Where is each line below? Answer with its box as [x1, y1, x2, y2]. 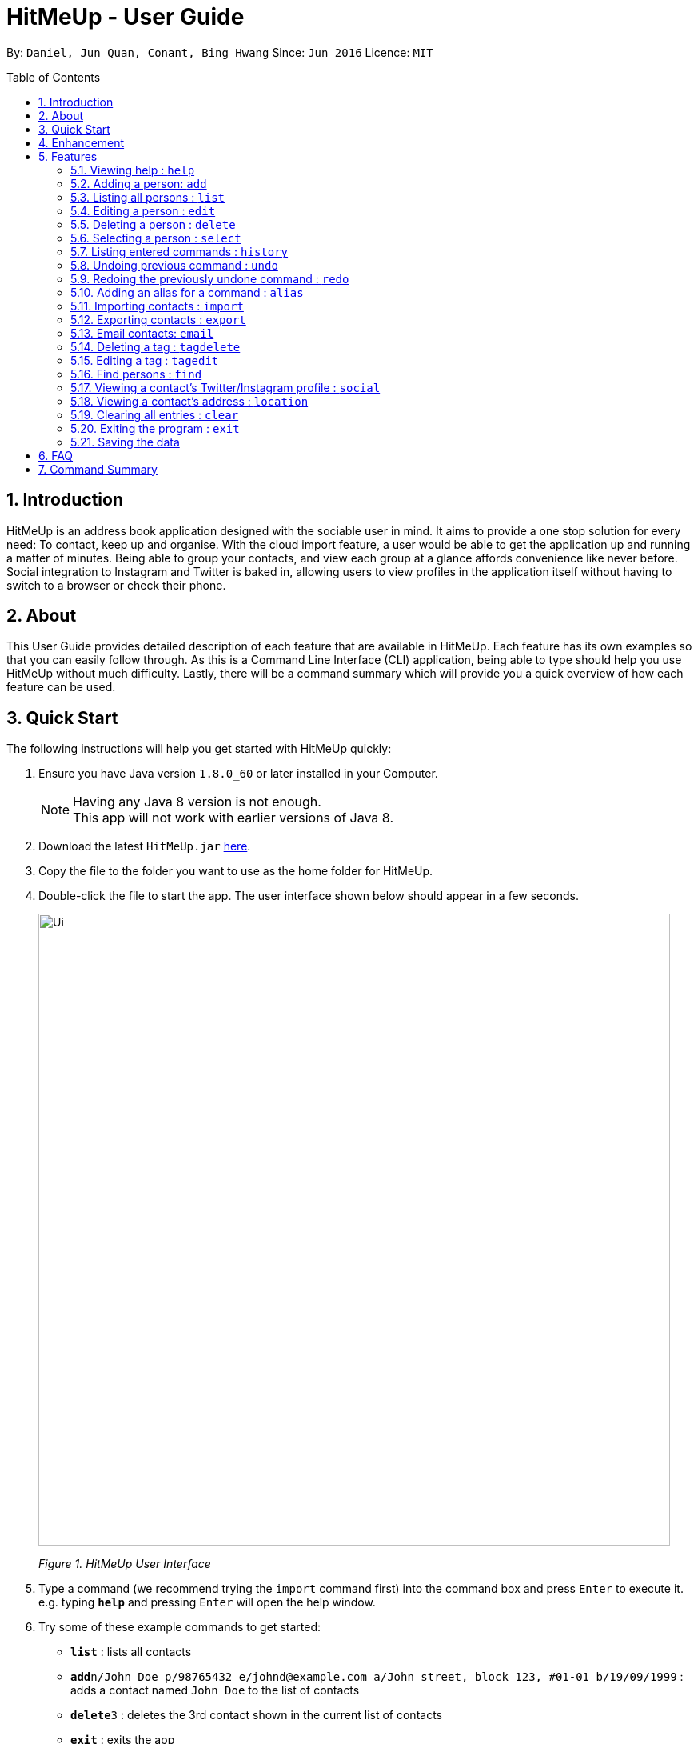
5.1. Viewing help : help [70, 162, 195, 177]
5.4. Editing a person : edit [70, 203, 216, 218]
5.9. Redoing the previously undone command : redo [70, 271, 349, 286]
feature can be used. [6, 680, 116, 694]
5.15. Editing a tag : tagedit [70, 353, 219, 367]
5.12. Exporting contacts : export [70, 312, 246, 326]
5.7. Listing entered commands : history [70, 244, 289, 258]
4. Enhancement [38, 135, 125, 150]
